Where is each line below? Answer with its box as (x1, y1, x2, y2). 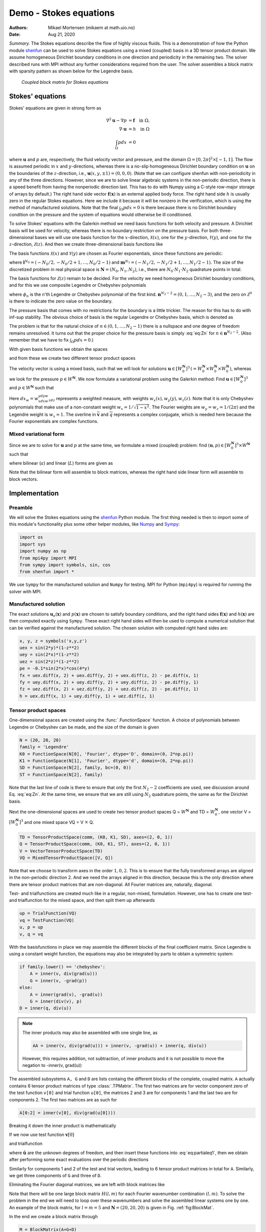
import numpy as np (19, 548, 66, 554)
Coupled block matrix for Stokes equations (21, 79, 108, 85)
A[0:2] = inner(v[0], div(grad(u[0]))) (19, 1110, 116, 1116)
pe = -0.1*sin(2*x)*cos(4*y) (19, 666, 90, 671)
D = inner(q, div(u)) (19, 1005, 72, 1011)
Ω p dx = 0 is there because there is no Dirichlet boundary (120, 205, 236, 212)
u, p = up (19, 924, 43, 930)
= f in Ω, (128, 118, 150, 123)
